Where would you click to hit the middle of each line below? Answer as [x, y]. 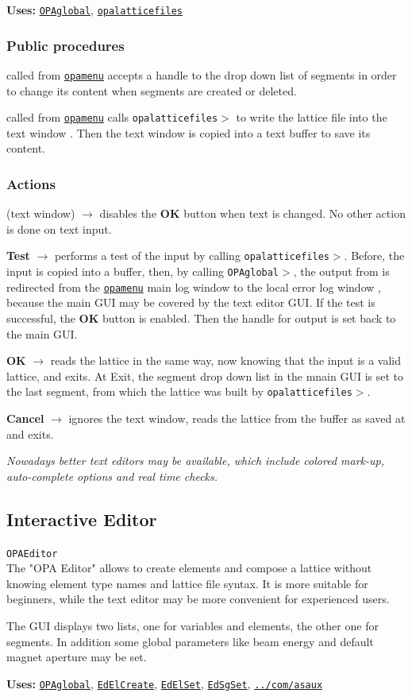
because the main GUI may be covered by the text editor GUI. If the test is [191, 302]
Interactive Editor [82, 519]
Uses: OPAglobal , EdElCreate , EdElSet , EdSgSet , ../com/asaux [165, 683]
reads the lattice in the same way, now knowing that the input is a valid [226, 360]
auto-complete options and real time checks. [112, 476]
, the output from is [341, 271]
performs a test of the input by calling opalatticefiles [192, 256]
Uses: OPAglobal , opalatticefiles [95, 10]
